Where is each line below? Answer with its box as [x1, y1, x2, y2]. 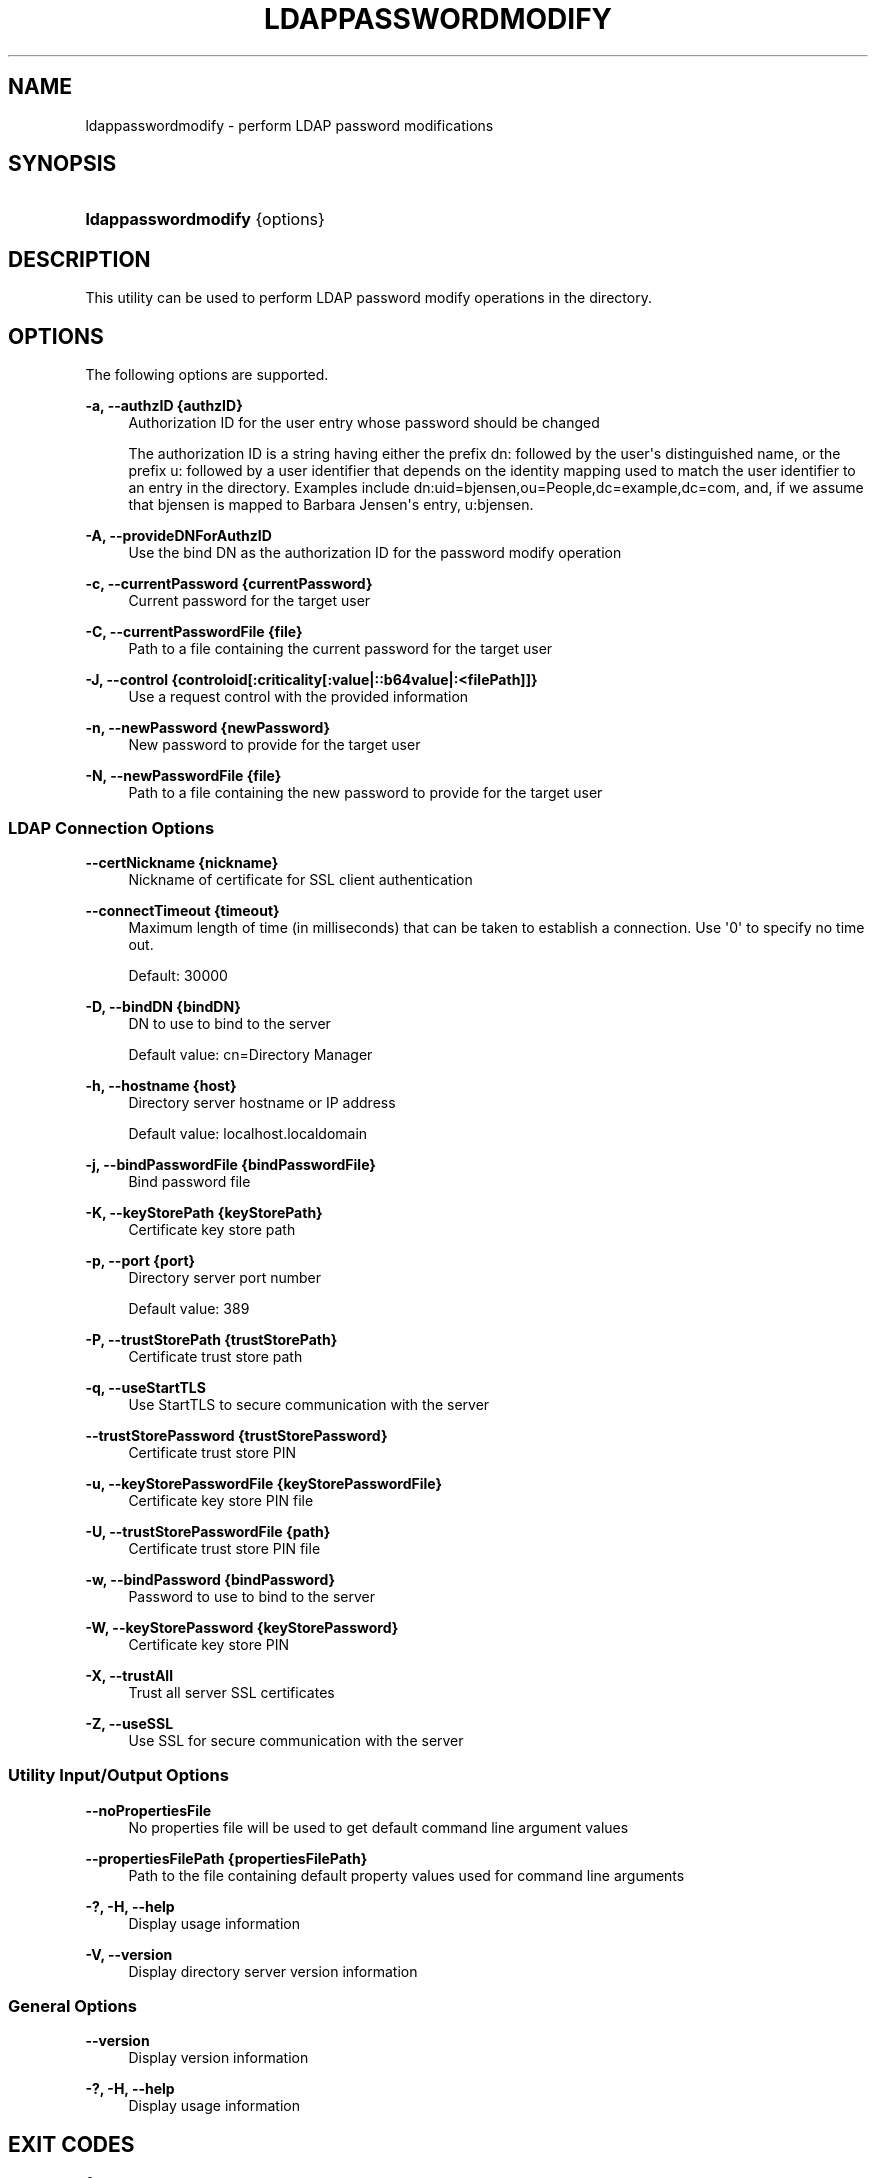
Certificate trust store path [128, 1347, 303, 1365]
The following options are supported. [85, 366, 329, 384]
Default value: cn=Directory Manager [128, 1045, 373, 1063]
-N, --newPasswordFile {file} [85, 767, 282, 785]
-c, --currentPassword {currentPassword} [85, 575, 373, 593]
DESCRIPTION [8, 246, 151, 272]
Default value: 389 [128, 1299, 250, 1317]
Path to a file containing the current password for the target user [128, 640, 553, 658]
